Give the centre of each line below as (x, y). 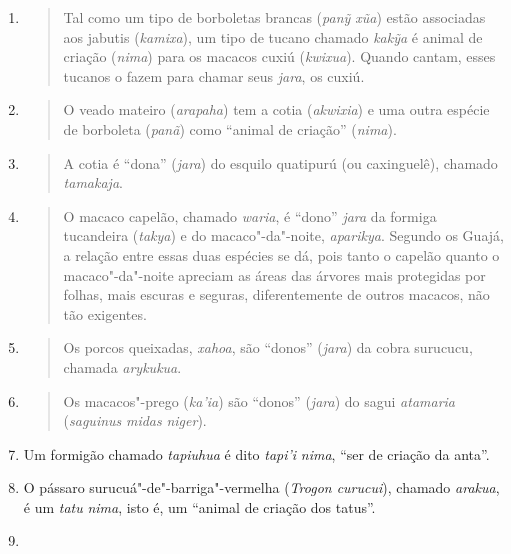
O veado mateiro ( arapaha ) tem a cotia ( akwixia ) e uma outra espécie (276, 109)
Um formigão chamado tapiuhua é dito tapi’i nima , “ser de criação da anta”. (256, 453)
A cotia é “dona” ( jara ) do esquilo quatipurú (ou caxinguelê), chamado (280, 162)
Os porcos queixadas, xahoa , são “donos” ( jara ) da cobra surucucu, (268, 347)
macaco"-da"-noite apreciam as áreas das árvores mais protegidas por (274, 274)
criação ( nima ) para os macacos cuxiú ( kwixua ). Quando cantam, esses (279, 56)
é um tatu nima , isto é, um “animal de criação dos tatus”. (199, 506)
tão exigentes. (105, 313)
